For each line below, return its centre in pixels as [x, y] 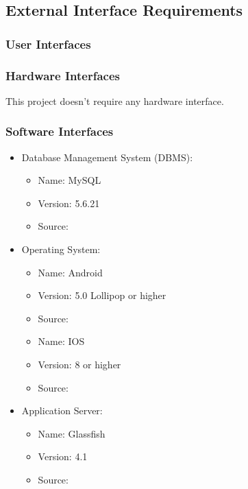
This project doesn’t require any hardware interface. [115, 100]
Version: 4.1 [63, 456]
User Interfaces [48, 44]
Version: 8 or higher [79, 364]
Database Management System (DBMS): [107, 157]
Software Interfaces [60, 131]
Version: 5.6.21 [69, 203]
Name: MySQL [70, 180]
